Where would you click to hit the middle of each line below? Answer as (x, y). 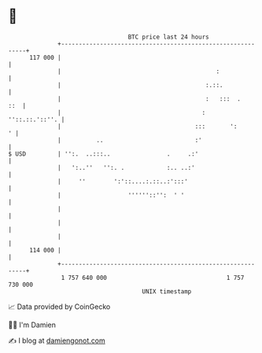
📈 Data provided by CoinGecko (59, 307)
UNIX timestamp (167, 291)
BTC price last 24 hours (169, 37)
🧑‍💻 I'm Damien (32, 325)
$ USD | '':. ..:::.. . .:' (103, 154)
